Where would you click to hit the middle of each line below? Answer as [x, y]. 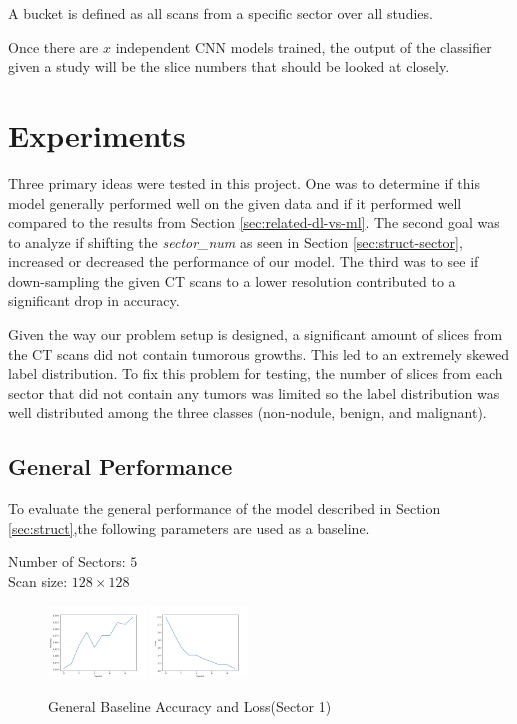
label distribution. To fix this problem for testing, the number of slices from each [255, 373]
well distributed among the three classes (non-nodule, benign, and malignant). [247, 412]
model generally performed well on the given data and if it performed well [235, 202]
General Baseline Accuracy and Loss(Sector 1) [190, 706]
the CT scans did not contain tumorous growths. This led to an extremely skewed [259, 353]
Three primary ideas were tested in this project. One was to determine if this [244, 182]
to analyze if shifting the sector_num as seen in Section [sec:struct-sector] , [235, 241]
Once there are [53, 46]
